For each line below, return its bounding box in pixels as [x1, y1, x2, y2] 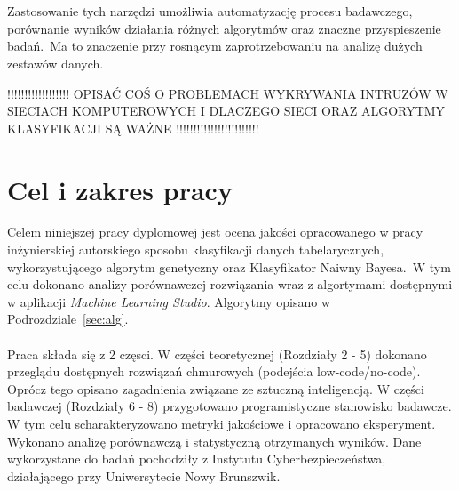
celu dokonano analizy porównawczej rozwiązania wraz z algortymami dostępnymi [7, 275, 453, 294]
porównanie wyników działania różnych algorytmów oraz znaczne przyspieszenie [7, 19, 441, 37]
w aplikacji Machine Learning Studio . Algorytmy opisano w [7, 292, 331, 310]
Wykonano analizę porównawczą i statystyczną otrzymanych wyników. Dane [7, 431, 422, 450]
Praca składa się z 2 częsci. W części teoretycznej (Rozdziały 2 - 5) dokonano [7, 344, 427, 363]
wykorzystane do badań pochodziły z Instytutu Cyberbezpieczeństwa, [7, 449, 386, 468]
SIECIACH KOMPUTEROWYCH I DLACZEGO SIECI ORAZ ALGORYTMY [7, 101, 446, 120]
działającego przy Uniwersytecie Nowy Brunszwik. [7, 466, 281, 485]
